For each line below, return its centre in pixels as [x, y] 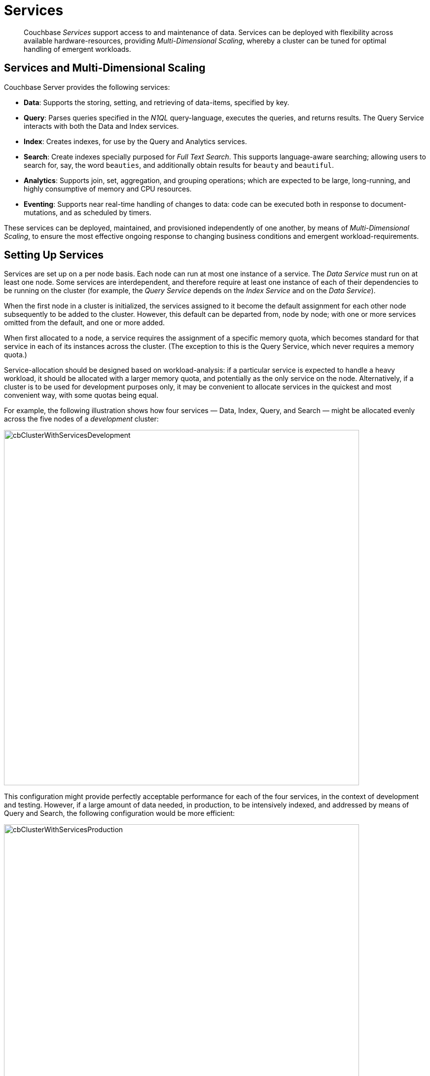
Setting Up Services [54, 255]
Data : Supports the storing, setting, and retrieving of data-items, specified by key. [157, 102]
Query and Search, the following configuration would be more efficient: [120, 813]
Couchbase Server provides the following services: [87, 87]
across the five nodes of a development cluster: [81, 419]
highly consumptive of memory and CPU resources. [108, 189]
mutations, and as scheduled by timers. [88, 212]
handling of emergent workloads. [77, 49]
